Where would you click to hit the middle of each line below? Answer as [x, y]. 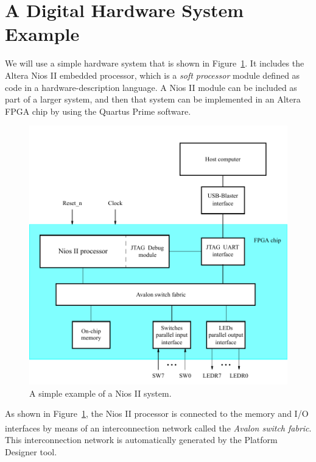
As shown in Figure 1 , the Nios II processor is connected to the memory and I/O [157, 413]
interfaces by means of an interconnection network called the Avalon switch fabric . [158, 428]
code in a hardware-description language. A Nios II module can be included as [151, 87]
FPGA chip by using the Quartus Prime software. [98, 111]
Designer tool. [31, 451]
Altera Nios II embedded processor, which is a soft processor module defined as [153, 75]
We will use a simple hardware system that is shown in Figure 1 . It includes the [155, 63]
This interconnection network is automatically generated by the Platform [141, 440]
